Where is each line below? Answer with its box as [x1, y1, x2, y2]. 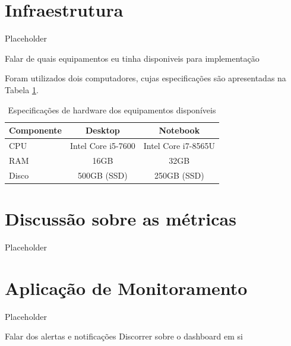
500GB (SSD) [77, 169, 128, 181]
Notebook [159, 124, 200, 137]
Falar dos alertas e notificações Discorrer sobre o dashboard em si [5, 330, 243, 342]
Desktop [85, 124, 120, 137]
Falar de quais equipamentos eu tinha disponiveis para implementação [5, 52, 260, 64]
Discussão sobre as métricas [5, 206, 236, 230]
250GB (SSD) [154, 169, 204, 181]
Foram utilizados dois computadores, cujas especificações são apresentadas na [5, 72, 286, 84]
